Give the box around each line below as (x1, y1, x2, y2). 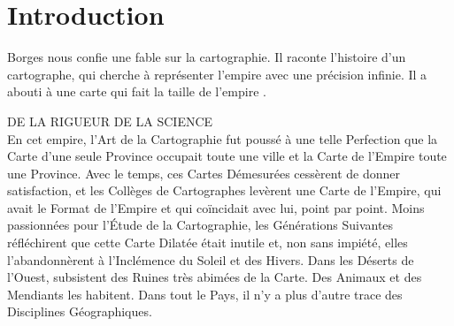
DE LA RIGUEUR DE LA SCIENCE (7, 111, 213, 130)
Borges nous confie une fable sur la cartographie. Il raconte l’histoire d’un (7, 48, 406, 66)
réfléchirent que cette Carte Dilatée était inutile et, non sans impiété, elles (7, 233, 408, 252)
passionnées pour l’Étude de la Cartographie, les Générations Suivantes (7, 216, 394, 234)
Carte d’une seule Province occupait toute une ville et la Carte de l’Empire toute (7, 147, 447, 165)
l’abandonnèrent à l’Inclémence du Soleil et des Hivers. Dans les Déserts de (7, 250, 414, 269)
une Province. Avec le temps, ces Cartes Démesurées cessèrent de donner (7, 163, 400, 182)
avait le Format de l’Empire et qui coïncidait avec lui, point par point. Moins (7, 198, 425, 216)
